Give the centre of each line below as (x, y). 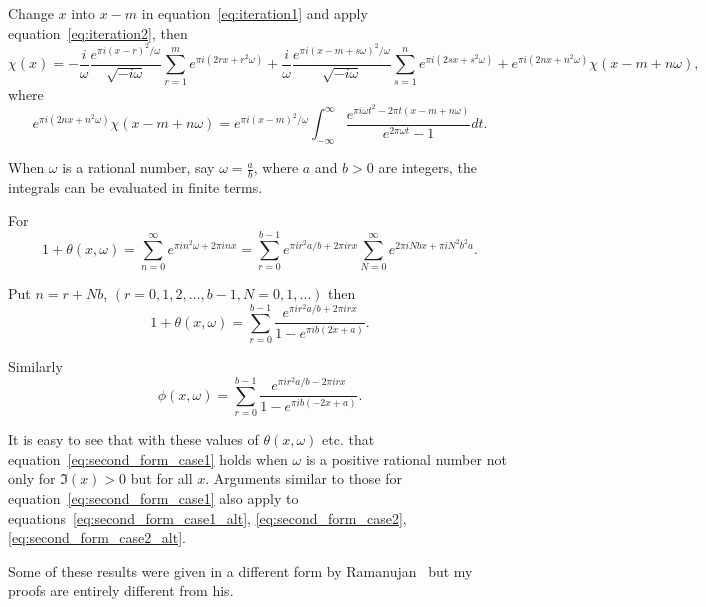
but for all (161, 478)
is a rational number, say (138, 167)
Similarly (35, 366)
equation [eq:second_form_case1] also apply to (153, 498)
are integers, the (427, 167)
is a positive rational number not (406, 458)
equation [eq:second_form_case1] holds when (148, 458)
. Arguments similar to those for (304, 478)
